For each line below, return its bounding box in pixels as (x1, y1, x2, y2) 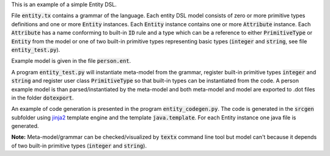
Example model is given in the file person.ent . (11, 57, 131, 65)
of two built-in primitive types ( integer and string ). (11, 142, 147, 149)
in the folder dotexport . (11, 94, 74, 101)
